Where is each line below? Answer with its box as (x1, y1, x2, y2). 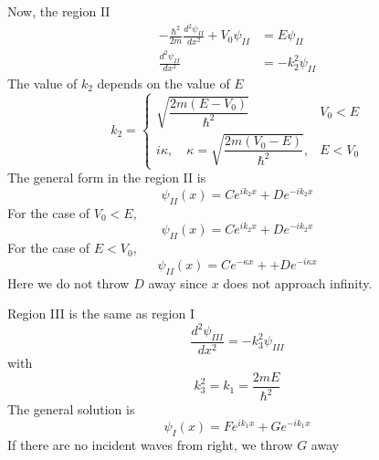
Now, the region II (7, 2, 111, 20)
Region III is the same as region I (7, 304, 195, 323)
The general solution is (7, 400, 135, 419)
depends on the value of (97, 73, 230, 92)
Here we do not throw (7, 273, 130, 292)
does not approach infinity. (223, 273, 373, 292)
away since (148, 273, 207, 292)
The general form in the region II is (7, 168, 206, 187)
